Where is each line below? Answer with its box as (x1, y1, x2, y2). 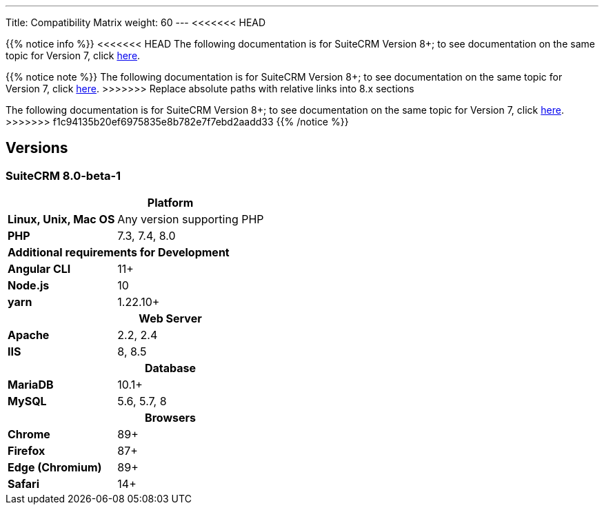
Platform (147, 196, 194, 210)
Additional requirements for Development (8, 245, 230, 260)
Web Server (139, 312, 202, 326)
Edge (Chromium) (8, 460, 102, 475)
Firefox (8, 444, 46, 458)
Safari (8, 477, 40, 491)
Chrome (8, 427, 50, 442)
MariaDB (8, 378, 54, 392)
